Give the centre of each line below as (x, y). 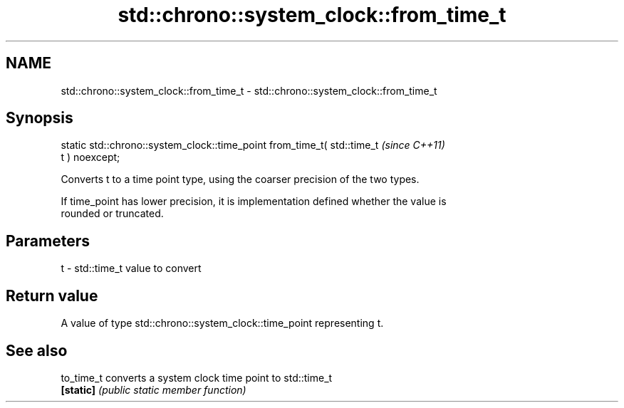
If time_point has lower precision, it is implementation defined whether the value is (254, 202)
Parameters (48, 241)
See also (37, 350)
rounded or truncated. (112, 214)
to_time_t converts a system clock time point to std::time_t (197, 377)
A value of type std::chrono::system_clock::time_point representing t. (222, 323)
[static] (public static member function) (154, 389)
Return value (52, 295)
